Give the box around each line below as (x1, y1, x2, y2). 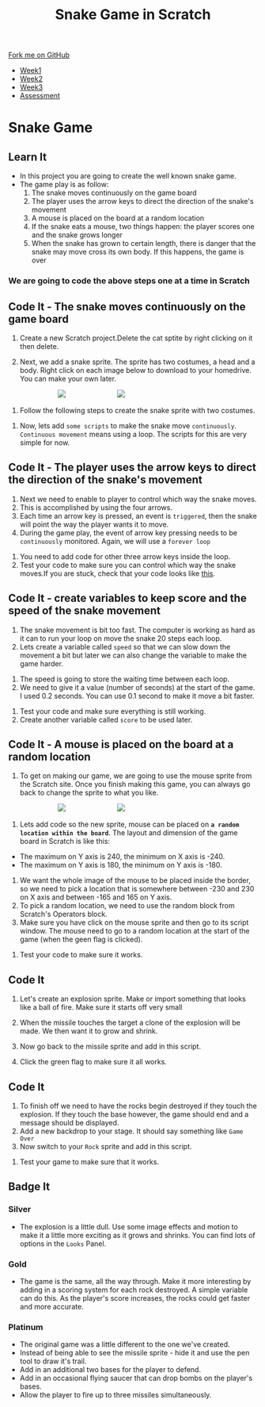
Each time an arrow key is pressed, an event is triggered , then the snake (19, 511, 257, 520)
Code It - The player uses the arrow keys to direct (8, 461, 257, 474)
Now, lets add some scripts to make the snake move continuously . (19, 420, 237, 430)
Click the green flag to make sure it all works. (19, 1057, 168, 1067)
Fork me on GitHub (8, 50, 70, 60)
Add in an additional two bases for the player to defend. (19, 1365, 202, 1374)
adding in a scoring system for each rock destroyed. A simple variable (19, 1285, 248, 1294)
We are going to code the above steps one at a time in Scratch (8, 275, 251, 286)
